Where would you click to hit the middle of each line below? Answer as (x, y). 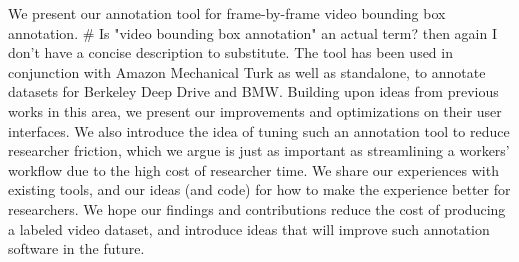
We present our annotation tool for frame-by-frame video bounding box (227, 13)
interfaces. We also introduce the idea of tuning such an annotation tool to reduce (259, 130)
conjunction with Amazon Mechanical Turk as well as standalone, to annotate (247, 71)
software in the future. (76, 248)
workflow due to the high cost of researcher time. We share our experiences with (253, 169)
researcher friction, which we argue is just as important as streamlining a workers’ (259, 150)
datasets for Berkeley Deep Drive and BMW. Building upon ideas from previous (253, 91)
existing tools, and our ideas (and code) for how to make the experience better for (259, 189)
